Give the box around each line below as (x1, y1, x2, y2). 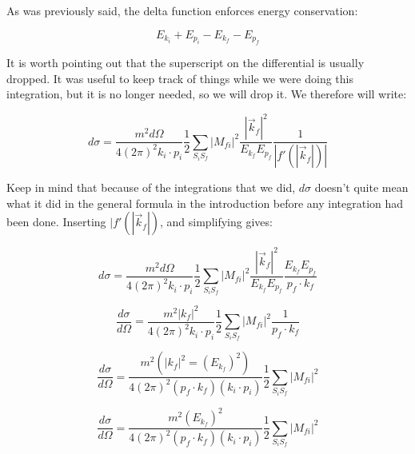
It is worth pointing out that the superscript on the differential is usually (6, 54, 365, 70)
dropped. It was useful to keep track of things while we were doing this (6, 70, 354, 86)
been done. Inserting (6, 213, 106, 230)
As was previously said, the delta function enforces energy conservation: (6, 2, 358, 18)
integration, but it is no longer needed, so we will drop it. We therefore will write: (6, 86, 407, 102)
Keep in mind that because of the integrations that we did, (6, 179, 296, 196)
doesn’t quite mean (314, 179, 409, 196)
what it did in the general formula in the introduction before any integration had (6, 194, 404, 211)
